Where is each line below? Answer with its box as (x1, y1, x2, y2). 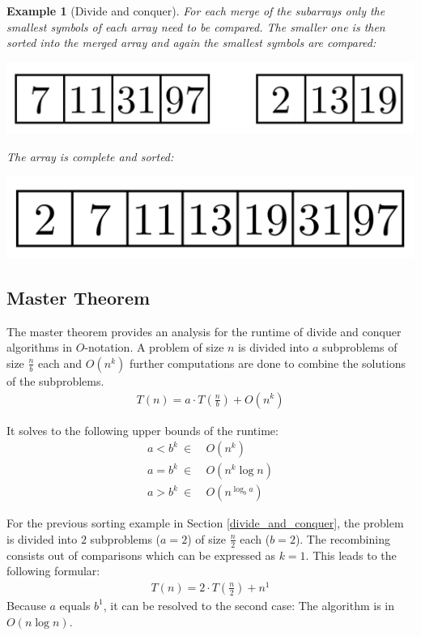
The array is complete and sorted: (6, 147, 174, 164)
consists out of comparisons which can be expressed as (6, 546, 275, 563)
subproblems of (322, 339, 398, 356)
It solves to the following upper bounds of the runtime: (6, 421, 279, 438)
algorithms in (6, 339, 73, 356)
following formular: (6, 562, 100, 579)
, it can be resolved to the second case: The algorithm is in (103, 596, 395, 613)
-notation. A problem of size (84, 339, 224, 356)
